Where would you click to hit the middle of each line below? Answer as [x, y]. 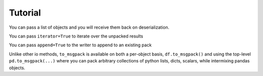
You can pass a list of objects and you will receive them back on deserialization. [89, 27]
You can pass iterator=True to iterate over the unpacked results [76, 36]
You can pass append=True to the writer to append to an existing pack [80, 45]
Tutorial [25, 13]
